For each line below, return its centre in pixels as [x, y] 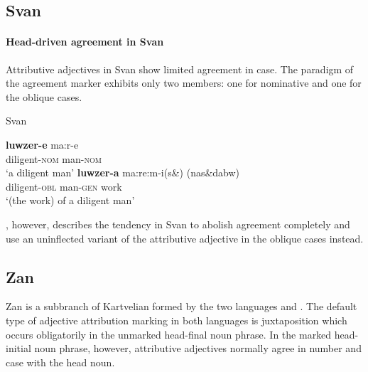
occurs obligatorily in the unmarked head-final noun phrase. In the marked [169, 334]
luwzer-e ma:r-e [42, 144]
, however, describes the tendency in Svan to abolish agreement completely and [178, 224]
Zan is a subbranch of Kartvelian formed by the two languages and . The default [182, 306]
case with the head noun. [60, 362]
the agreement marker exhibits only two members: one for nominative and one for [184, 83]
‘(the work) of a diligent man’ [70, 200]
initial [18, 348]
